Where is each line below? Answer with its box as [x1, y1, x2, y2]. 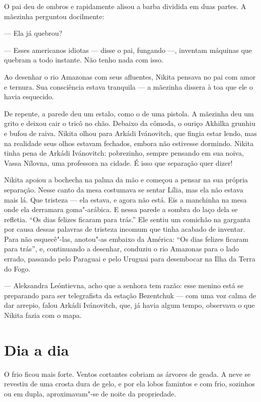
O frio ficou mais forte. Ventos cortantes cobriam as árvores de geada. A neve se [4, 368, 251, 379]
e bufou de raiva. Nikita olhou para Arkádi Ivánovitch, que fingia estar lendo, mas [4, 127, 257, 138]
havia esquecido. [4, 91, 54, 102]
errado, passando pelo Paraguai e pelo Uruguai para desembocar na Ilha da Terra [4, 253, 255, 264]
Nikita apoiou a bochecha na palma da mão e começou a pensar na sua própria [4, 174, 248, 185]
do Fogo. [4, 263, 31, 274]
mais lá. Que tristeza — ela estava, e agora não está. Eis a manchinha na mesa [4, 194, 247, 205]
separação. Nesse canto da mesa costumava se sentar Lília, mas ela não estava [4, 184, 243, 194]
